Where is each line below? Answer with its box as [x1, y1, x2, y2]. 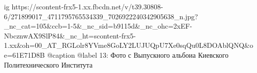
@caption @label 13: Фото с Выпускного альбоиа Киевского [47, 49, 229, 60]
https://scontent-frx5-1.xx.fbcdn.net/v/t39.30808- [11, 1, 163, 11]
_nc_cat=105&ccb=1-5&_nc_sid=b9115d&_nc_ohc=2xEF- [4, 21, 193, 31]
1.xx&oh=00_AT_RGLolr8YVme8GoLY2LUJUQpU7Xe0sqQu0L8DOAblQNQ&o [4, 40, 254, 50]
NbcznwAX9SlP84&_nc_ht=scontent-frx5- [4, 30, 136, 40]
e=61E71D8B [4, 49, 45, 60]
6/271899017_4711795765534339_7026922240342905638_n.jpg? [4, 11, 198, 21]
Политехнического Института [4, 59, 93, 70]
